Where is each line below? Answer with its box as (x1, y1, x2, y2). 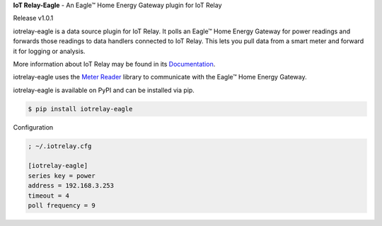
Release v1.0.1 (13, 14, 54, 23)
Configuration (13, 123, 54, 131)
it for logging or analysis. (13, 47, 86, 55)
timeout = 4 (28, 191, 70, 200)
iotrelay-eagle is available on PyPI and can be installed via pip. (13, 86, 195, 94)
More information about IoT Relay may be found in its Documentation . (13, 60, 216, 68)
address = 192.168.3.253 (28, 181, 115, 190)
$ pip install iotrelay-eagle (28, 105, 133, 113)
